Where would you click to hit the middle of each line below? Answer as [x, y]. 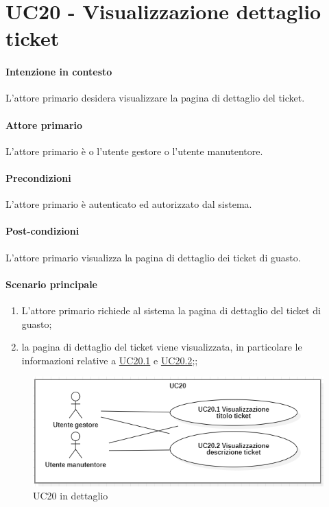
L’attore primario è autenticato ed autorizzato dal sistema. [129, 204]
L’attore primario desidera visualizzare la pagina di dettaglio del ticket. [155, 98]
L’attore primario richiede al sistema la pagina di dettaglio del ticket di [171, 310]
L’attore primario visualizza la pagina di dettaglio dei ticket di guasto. [153, 257]
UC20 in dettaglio [71, 496]
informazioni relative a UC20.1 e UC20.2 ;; [110, 360]
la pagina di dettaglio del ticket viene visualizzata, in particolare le [162, 347]
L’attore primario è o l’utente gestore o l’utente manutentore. [134, 151]
